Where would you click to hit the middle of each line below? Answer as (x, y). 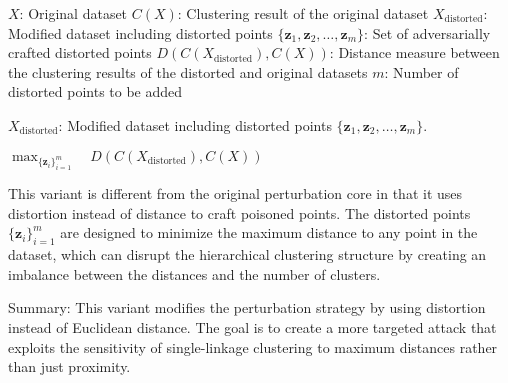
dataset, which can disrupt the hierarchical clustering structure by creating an (247, 254)
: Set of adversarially (427, 32)
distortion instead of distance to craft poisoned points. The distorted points (239, 212)
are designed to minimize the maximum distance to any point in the (269, 232)
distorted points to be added (95, 91)
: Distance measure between (414, 52)
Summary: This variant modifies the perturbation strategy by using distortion (247, 307)
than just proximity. (69, 366)
